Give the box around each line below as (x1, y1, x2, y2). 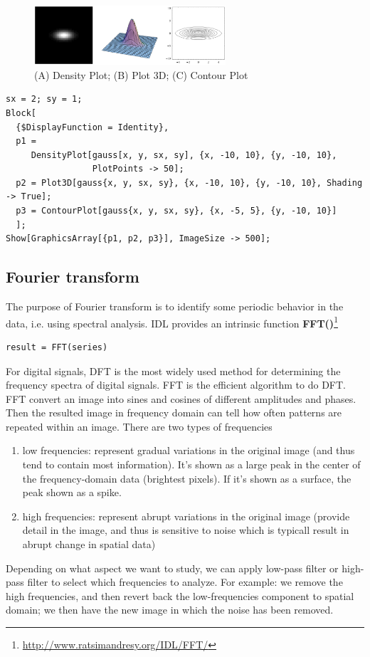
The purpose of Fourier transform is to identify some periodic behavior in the (6, 299, 344, 314)
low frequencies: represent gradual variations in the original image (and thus (22, 443, 355, 458)
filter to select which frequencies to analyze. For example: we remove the (27, 574, 343, 589)
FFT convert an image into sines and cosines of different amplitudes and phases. (6, 391, 356, 406)
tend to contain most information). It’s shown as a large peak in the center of (22, 457, 361, 472)
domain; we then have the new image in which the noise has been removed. (6, 602, 334, 617)
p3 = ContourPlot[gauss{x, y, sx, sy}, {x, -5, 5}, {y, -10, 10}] (16, 206, 337, 216)
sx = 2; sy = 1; (6, 94, 83, 105)
